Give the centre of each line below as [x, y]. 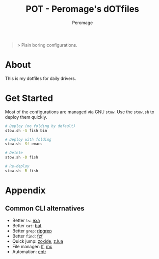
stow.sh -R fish [22, 171]
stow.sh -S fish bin [26, 130]
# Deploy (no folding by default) [40, 126]
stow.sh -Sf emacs [24, 144]
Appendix [25, 190]
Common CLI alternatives [45, 209]
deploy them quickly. [26, 117]
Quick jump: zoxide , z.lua [38, 241]
